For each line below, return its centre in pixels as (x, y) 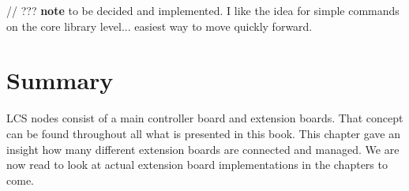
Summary (60, 80)
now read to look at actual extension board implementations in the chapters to (197, 165)
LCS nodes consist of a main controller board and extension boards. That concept (205, 118)
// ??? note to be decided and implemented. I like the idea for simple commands (203, 10)
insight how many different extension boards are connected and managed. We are (203, 149)
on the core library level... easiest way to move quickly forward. (159, 26)
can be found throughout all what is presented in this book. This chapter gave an (204, 133)
